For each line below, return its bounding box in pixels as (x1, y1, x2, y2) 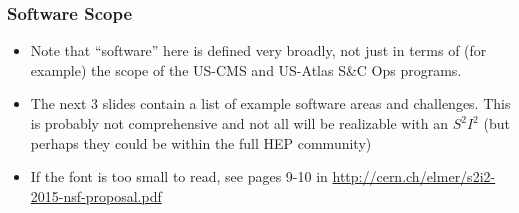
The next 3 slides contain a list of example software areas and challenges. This (30, 93, 511, 114)
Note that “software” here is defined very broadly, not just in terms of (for (30, 40, 487, 61)
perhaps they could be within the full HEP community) (30, 132, 372, 153)
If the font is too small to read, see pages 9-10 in (30, 166, 328, 187)
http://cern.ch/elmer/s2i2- (332, 166, 496, 187)
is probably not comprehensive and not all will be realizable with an (30, 113, 448, 133)
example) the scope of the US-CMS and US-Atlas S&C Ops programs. (30, 59, 462, 80)
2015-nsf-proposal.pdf (30, 185, 162, 206)
